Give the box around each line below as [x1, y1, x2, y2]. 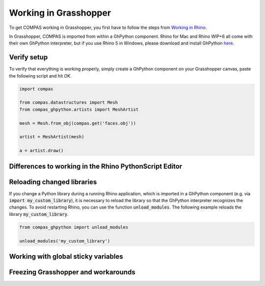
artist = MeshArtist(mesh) [19, 134, 84, 140]
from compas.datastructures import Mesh [19, 100, 118, 105]
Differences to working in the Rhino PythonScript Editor [9, 162, 183, 170]
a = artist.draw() [19, 148, 64, 154]
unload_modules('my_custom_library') [19, 238, 110, 244]
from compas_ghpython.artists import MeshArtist [19, 106, 139, 112]
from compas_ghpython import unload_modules [19, 224, 129, 230]
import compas [19, 86, 53, 92]
